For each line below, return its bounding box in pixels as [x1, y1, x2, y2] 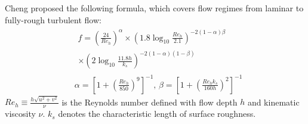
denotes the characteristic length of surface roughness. [58, 107, 256, 120]
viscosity [5, 107, 36, 120]
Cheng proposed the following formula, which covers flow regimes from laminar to [5, 1, 304, 14]
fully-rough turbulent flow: [5, 13, 101, 26]
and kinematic [247, 95, 300, 108]
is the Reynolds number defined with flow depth [61, 95, 238, 108]
